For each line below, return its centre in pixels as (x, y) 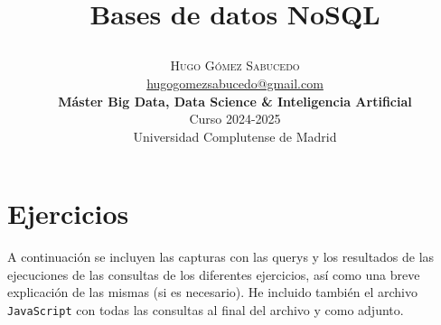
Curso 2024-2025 (235, 119)
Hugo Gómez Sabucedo (235, 65)
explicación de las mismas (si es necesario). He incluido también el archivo (212, 292)
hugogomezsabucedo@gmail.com (235, 83)
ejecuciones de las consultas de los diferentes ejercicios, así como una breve (214, 274)
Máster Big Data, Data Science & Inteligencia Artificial (235, 101)
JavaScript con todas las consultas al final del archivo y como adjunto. (206, 310)
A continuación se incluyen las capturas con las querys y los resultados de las (221, 257)
